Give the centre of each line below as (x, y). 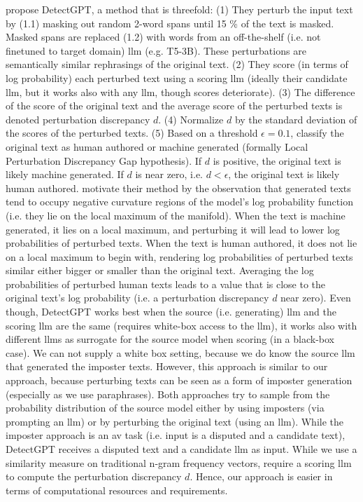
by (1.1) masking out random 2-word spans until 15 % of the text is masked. (170, 23)
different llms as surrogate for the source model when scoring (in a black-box (170, 339)
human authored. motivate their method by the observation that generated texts (178, 188)
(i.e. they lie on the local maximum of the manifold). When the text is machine (176, 215)
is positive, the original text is (277, 160)
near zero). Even (316, 298)
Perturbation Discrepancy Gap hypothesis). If (104, 160)
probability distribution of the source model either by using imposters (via (165, 408)
